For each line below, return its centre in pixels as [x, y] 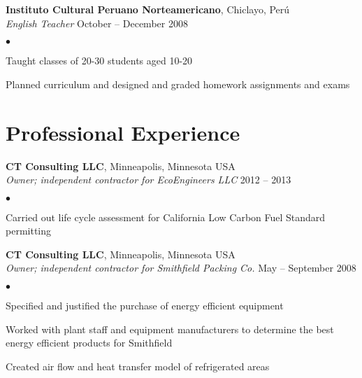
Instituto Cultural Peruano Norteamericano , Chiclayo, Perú [148, 9]
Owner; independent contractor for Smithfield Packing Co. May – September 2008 [181, 268]
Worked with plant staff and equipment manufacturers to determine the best [170, 329]
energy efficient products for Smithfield [89, 343]
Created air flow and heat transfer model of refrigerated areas [138, 366]
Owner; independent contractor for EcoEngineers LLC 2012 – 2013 [149, 180]
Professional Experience [123, 132]
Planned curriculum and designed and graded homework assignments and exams [178, 84]
